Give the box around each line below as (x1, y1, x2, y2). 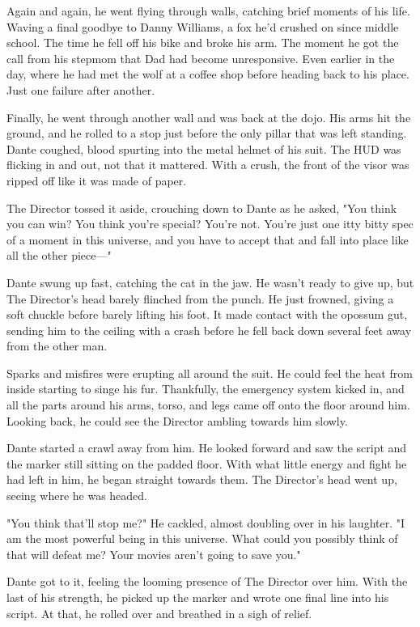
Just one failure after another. (6, 81, 155, 98)
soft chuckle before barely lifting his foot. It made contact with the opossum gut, (6, 306, 408, 323)
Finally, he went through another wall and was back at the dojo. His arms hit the (6, 108, 411, 125)
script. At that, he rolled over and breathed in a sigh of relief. (6, 604, 312, 621)
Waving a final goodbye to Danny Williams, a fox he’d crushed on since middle (6, 18, 399, 35)
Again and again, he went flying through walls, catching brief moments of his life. (6, 2, 410, 19)
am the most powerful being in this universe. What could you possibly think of (6, 530, 398, 547)
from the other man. (6, 337, 108, 354)
